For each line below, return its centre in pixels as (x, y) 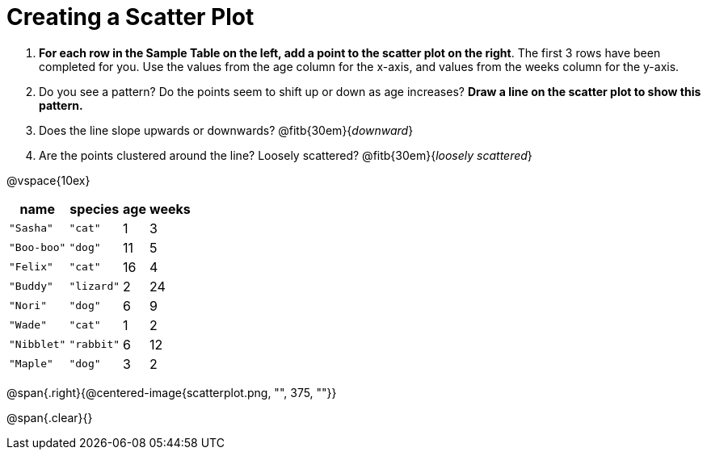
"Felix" (31, 267)
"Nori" (28, 306)
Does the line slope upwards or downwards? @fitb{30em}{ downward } (226, 130)
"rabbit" (95, 345)
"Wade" (28, 325)
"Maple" (31, 364)
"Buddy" (31, 287)
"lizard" (95, 287)
